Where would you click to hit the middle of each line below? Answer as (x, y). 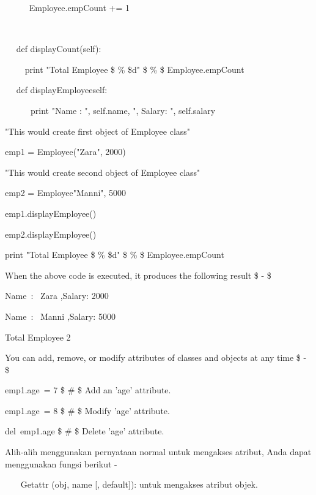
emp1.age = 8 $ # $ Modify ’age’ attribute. (87, 410)
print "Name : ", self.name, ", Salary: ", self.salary (123, 110)
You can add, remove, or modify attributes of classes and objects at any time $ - (156, 357)
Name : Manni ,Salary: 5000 (60, 316)
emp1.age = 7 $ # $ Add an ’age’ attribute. (88, 390)
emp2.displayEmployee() (51, 234)
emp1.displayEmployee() (51, 213)
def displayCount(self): (59, 49)
